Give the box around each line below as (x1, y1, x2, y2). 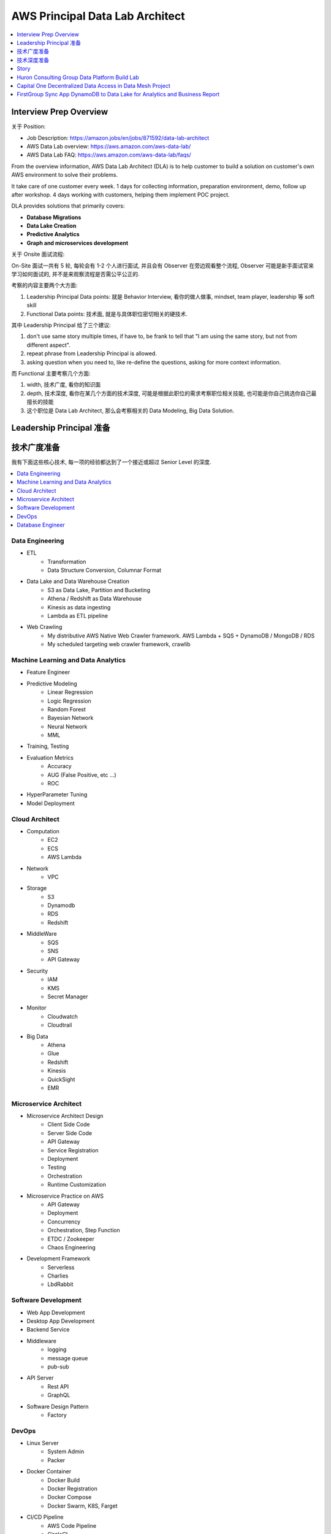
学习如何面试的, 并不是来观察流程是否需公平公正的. (11, 271, 140, 278)
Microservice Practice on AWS (26, 1192, 104, 1200)
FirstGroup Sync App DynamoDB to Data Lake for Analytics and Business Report (17, 91, 220, 98)
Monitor (26, 1004, 47, 1012)
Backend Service (26, 1326, 70, 1333)
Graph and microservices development (26, 239, 129, 247)
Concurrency (47, 1218, 81, 1225)
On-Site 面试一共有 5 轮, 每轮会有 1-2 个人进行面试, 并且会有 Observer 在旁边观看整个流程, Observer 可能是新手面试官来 (11, 261, 314, 269)
